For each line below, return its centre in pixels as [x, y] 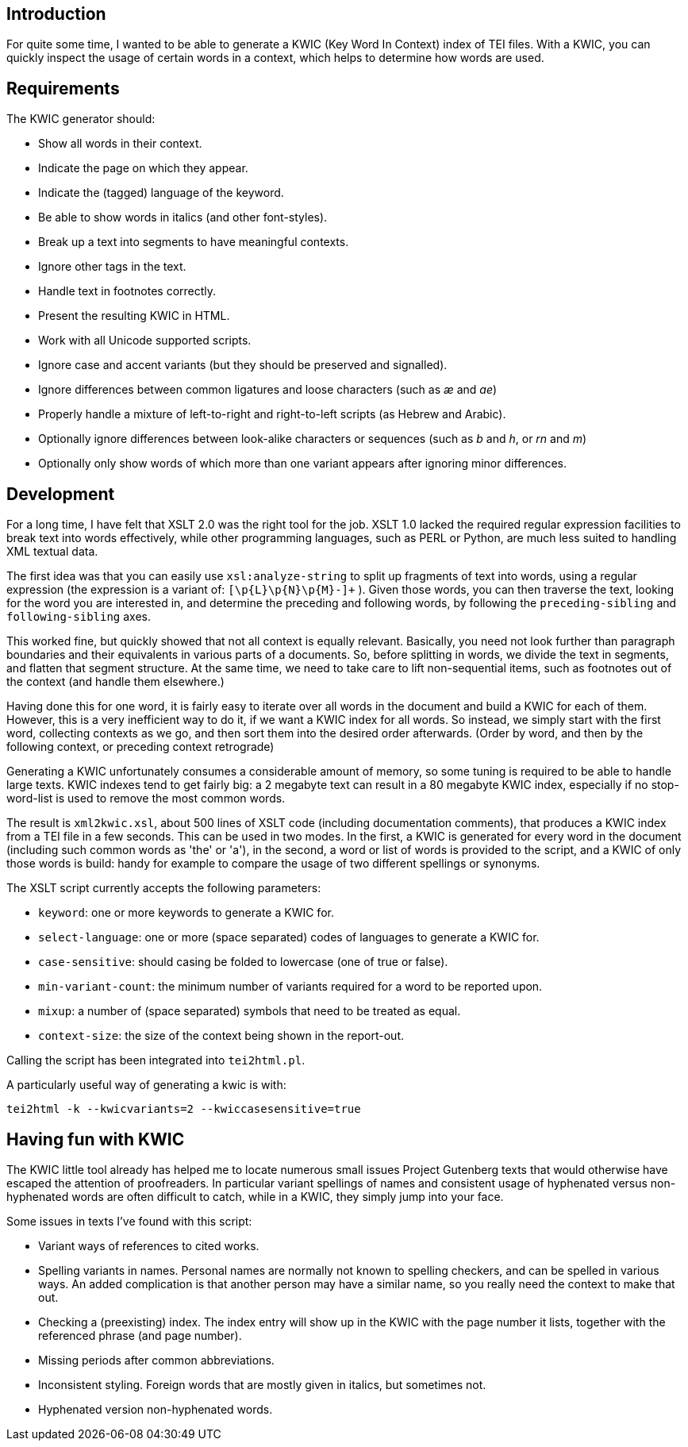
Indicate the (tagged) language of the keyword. [161, 193]
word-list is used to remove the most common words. [146, 799]
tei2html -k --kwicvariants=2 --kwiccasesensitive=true [184, 1109]
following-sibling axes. [79, 617]
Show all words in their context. [120, 144]
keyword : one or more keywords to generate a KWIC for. [186, 913]
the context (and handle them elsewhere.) [115, 682]
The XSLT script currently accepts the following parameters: [164, 888]
